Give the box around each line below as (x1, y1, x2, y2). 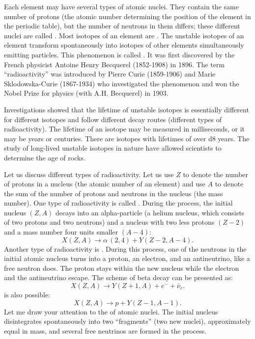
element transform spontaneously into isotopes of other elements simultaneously (4, 40, 244, 50)
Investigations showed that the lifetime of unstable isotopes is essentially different (4, 104, 249, 114)
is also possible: (4, 289, 51, 300)
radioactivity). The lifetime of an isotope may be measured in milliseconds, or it (4, 124, 245, 134)
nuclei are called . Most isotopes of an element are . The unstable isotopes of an (4, 30, 244, 40)
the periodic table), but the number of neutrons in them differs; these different (4, 21, 240, 31)
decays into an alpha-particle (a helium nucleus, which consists (55, 207, 245, 217)
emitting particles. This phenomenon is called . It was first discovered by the (4, 49, 235, 59)
